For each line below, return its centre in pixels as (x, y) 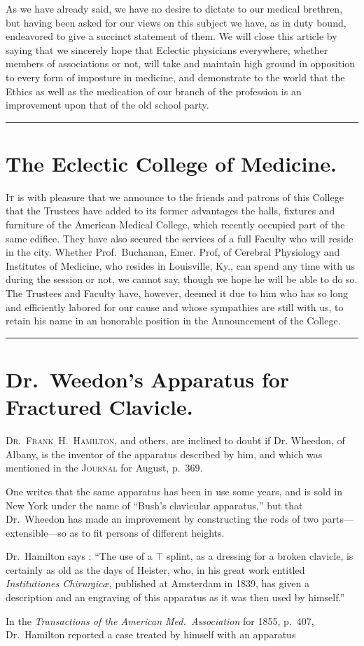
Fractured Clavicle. (99, 407)
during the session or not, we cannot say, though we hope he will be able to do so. (182, 279)
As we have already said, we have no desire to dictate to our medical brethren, (174, 8)
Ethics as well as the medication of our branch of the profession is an (154, 91)
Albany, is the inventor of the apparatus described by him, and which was (164, 454)
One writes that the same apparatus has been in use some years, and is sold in (174, 491)
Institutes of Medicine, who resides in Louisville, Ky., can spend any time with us (180, 265)
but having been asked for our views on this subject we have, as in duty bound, (176, 22)
